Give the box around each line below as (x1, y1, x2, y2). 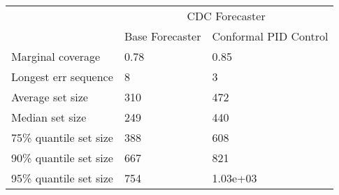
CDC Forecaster (187, 8, 266, 24)
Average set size (11, 89, 88, 105)
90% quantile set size (11, 150, 113, 166)
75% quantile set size (11, 129, 113, 145)
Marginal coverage (11, 48, 101, 64)
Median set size (11, 109, 87, 125)
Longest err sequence (11, 68, 113, 85)
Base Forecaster (124, 28, 201, 44)
